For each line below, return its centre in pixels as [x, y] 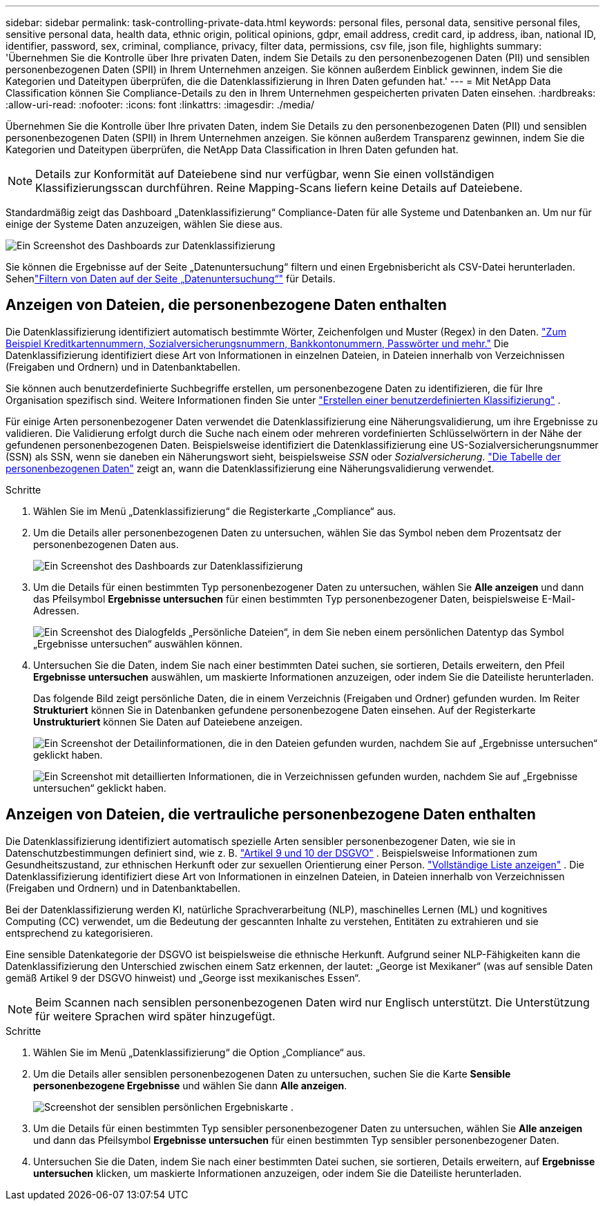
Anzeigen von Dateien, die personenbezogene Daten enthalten [226, 305]
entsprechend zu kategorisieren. [79, 933]
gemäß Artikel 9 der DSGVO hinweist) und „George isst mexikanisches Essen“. [183, 978]
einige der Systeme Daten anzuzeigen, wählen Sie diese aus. [144, 224]
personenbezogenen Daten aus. [106, 544]
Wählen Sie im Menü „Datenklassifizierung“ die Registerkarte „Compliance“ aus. [215, 511]
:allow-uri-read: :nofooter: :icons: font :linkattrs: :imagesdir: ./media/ [160, 105]
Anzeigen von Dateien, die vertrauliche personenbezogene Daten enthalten [271, 815]
